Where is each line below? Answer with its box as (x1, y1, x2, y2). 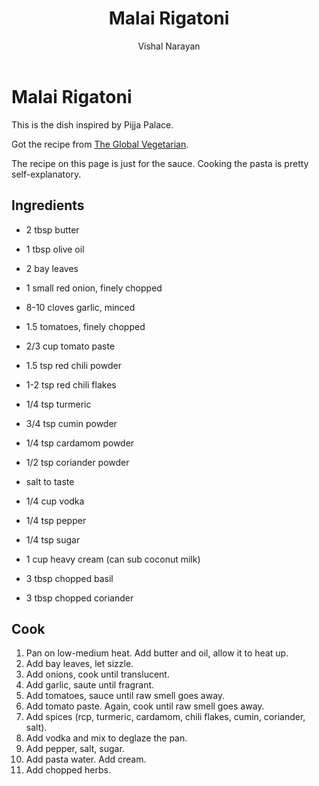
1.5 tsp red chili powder (25, 359, 122, 371)
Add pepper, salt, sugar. (25, 743, 125, 755)
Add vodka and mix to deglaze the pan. (25, 732, 188, 744)
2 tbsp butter (25, 223, 80, 236)
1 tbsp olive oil (25, 243, 85, 255)
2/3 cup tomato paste (25, 340, 116, 352)
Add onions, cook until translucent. (25, 668, 170, 681)
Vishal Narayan (137, 40, 201, 52)
